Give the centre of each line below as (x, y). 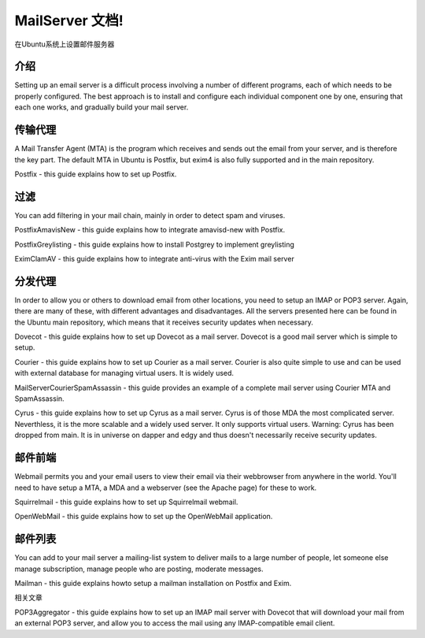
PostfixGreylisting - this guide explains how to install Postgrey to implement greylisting (155, 244)
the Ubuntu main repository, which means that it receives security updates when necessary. (164, 322)
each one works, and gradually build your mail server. (102, 107)
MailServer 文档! (69, 20)
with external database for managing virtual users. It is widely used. (124, 373)
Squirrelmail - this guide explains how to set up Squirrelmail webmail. (126, 502)
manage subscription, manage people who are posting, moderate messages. (139, 569)
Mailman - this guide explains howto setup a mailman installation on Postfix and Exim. (153, 583)
